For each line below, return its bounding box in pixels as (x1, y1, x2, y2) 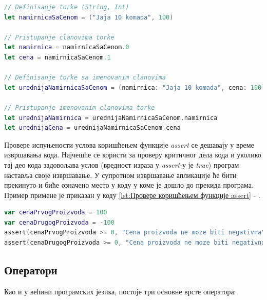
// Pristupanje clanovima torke (4, 33, 115, 41)
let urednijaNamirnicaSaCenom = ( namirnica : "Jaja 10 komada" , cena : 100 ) (4, 84, 265, 91)
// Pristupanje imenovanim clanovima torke (4, 104, 155, 111)
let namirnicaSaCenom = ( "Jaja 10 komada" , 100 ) (4, 13, 174, 21)
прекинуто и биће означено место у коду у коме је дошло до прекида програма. (4, 179, 254, 190)
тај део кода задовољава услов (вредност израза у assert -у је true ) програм (4, 159, 239, 170)
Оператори (4, 262, 58, 278)
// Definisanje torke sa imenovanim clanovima (4, 74, 166, 82)
